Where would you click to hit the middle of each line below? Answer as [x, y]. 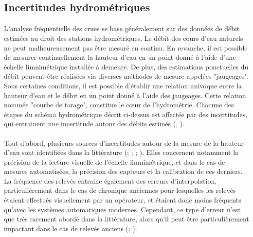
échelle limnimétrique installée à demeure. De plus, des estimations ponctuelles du [126, 66]
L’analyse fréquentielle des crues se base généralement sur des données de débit [122, 28]
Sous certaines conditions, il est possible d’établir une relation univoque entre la [123, 85]
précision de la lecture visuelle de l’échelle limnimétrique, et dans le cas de [115, 161]
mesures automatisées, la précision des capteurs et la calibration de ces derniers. [123, 171]
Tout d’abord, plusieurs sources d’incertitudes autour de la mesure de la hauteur [124, 143]
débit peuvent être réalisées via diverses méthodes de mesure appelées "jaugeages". [126, 76]
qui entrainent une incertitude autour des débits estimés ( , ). [94, 124]
